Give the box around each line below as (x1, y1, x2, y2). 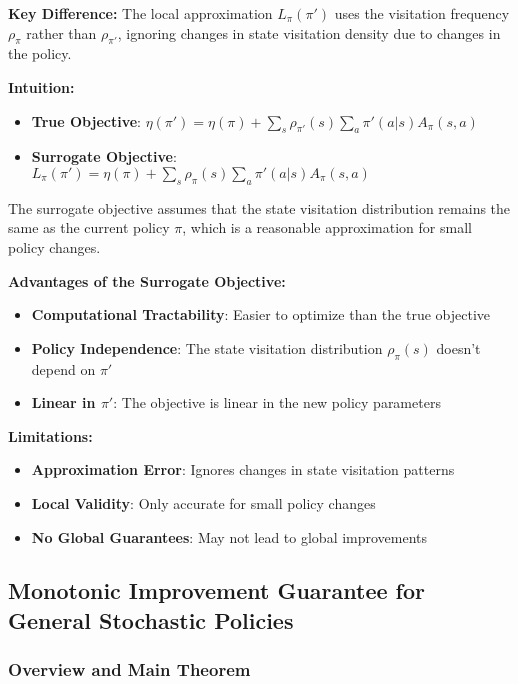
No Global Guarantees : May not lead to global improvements (31, 526, 428, 547)
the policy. (8, 43, 72, 64)
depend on (31, 358, 96, 379)
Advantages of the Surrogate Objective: (8, 270, 286, 291)
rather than (26, 22, 97, 43)
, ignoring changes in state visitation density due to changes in (117, 22, 501, 43)
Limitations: (8, 425, 93, 446)
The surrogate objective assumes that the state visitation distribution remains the (8, 197, 511, 218)
